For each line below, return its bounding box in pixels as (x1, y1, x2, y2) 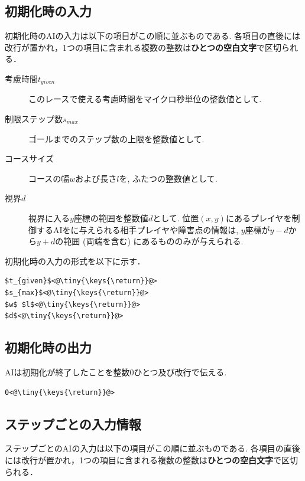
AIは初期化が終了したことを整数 (5, 365, 130, 378)
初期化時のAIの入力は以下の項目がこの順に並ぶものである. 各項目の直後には (5, 30, 300, 42)
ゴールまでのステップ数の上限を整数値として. (28, 132, 205, 145)
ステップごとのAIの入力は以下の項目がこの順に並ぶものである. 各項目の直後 (5, 442, 300, 454)
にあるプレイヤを (225, 212, 292, 224)
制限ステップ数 (5, 113, 63, 125)
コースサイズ (5, 152, 54, 165)
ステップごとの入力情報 (5, 414, 141, 433)
